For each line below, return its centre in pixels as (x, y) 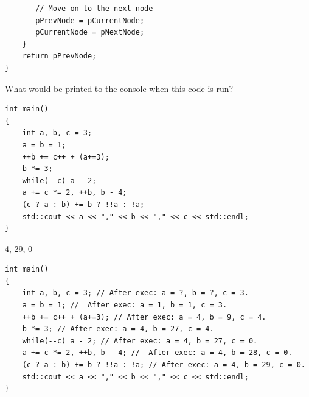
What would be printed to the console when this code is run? (119, 88)
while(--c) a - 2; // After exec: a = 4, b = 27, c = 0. (140, 341)
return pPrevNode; (59, 56)
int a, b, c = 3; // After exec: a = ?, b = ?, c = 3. (135, 293)
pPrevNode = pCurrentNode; (90, 20)
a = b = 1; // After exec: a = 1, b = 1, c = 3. (125, 305)
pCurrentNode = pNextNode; (90, 33)
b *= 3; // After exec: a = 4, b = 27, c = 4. (118, 329)
